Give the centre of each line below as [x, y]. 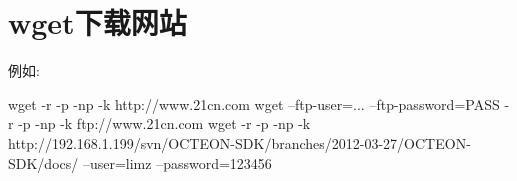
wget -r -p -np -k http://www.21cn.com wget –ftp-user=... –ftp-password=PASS [254, 103]
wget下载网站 [97, 22]
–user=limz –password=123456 [177, 162]
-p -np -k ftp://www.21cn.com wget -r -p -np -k [164, 123]
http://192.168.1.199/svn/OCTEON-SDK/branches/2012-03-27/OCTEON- [239, 142]
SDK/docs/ [43, 162]
